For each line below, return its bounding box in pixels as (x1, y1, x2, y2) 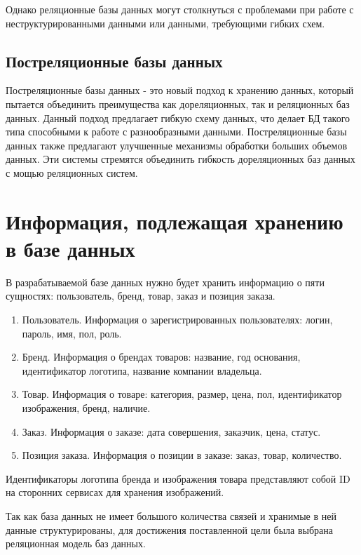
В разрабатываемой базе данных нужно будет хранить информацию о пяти (6, 274, 325, 289)
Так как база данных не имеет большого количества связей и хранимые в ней (6, 508, 336, 523)
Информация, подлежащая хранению (6, 206, 343, 235)
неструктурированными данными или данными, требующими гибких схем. (6, 15, 325, 30)
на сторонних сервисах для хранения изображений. (6, 485, 224, 500)
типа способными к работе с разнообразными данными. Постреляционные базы (6, 124, 347, 139)
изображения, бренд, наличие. (22, 401, 151, 415)
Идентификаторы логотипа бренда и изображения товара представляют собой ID (6, 471, 350, 486)
